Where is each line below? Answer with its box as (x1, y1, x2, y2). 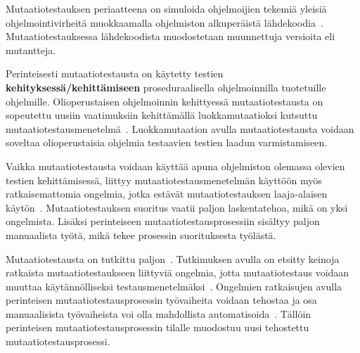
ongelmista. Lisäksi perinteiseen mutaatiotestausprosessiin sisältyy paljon (6, 214, 320, 229)
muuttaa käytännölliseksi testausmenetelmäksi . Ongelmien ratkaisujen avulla (6, 278, 342, 293)
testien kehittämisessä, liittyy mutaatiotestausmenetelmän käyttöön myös (6, 172, 322, 187)
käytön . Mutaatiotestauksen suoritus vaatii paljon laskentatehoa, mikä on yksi (6, 200, 348, 214)
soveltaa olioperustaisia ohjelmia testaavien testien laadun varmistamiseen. (6, 135, 328, 150)
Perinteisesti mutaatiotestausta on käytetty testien (6, 66, 224, 81)
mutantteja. (6, 42, 56, 57)
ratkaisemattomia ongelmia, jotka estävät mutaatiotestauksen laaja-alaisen (6, 186, 328, 201)
